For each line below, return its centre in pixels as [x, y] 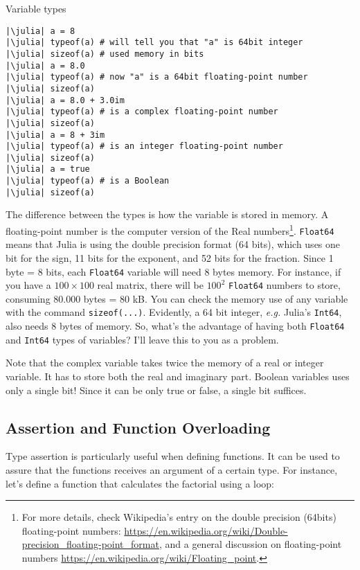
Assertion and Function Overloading [138, 427]
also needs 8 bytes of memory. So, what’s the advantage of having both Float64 [175, 326]
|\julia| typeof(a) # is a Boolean [88, 181]
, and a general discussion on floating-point [250, 544]
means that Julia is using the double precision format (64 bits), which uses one [173, 244]
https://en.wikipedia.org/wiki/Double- [206, 530]
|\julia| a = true [48, 169]
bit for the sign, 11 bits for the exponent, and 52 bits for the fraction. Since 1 [170, 257]
